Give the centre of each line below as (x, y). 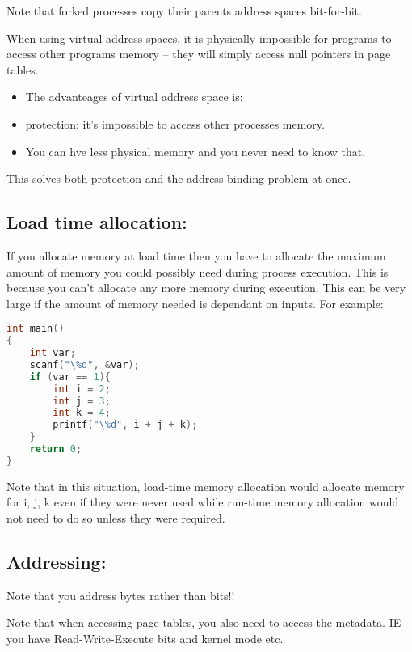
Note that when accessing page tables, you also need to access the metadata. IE (204, 622)
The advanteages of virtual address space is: (134, 97)
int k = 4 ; (82, 413)
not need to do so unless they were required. (116, 518)
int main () (36, 329)
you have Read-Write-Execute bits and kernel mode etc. (145, 638)
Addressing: (57, 561)
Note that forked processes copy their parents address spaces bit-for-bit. (184, 11)
